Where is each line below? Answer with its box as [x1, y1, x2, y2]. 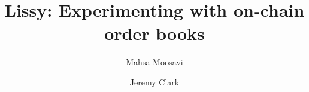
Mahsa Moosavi [126, 56, 183, 68]
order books [104, 21, 205, 45]
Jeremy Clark [129, 75, 180, 88]
